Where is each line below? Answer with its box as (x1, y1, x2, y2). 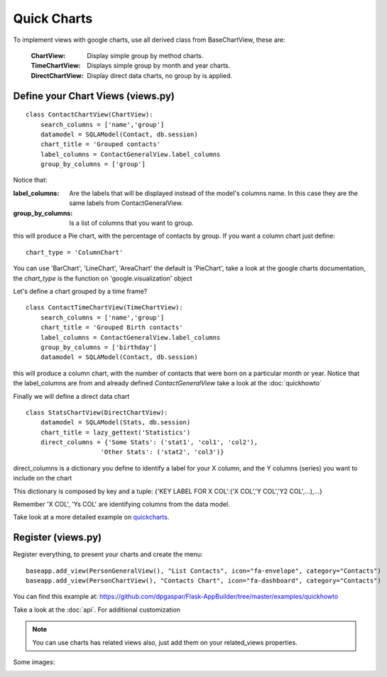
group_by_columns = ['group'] (40, 160, 146, 168)
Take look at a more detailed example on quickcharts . (13, 513, 170, 522)
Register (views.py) (13, 532, 102, 544)
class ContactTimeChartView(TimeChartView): (26, 304, 184, 312)
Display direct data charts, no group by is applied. (87, 71, 233, 79)
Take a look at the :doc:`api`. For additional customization (13, 605, 181, 614)
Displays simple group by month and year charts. (87, 61, 231, 70)
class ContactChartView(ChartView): (26, 111, 153, 119)
